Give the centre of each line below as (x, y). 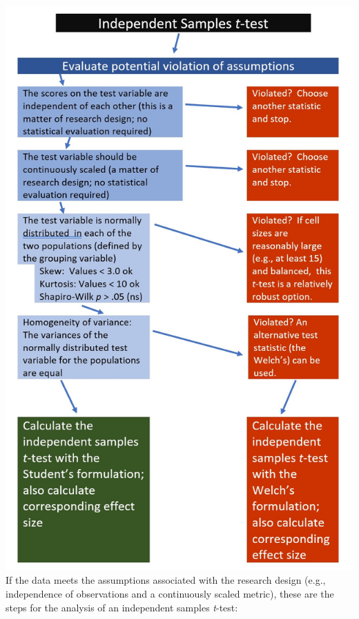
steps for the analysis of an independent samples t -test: (122, 607)
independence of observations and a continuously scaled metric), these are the (170, 594)
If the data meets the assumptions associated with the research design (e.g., (166, 580)
